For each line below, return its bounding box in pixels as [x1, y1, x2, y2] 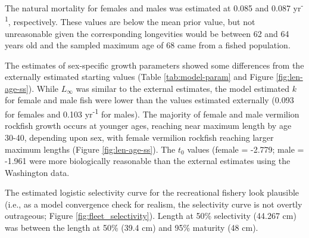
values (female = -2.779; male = [187, 143, 304, 155]
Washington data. [5, 166, 70, 178]
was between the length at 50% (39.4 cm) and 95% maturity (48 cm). [5, 221, 258, 234]
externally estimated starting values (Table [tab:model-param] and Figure [5, 70, 273, 83]
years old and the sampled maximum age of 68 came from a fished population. [5, 39, 291, 51]
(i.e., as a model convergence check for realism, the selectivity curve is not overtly [5, 197, 302, 210]
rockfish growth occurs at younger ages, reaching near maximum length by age [5, 119, 292, 132]
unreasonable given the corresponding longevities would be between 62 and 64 [5, 27, 289, 39]
